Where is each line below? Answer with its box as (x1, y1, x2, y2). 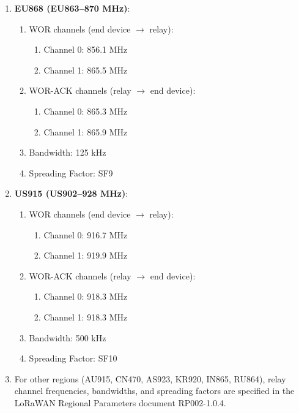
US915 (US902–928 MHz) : (14, 187, 128, 200)
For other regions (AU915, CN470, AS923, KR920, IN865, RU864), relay (14, 372, 286, 385)
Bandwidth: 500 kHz (29, 331, 106, 344)
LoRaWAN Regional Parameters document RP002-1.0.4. (14, 396, 226, 409)
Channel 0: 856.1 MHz (43, 43, 128, 56)
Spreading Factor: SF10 (29, 352, 117, 365)
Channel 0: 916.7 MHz (43, 228, 128, 241)
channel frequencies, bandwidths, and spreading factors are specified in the (14, 384, 295, 397)
